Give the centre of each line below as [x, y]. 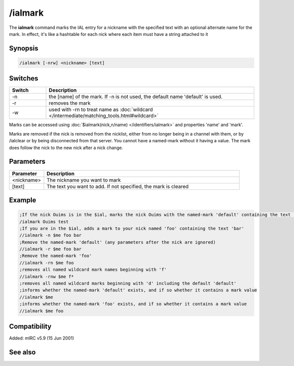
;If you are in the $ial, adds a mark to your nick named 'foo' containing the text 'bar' [132, 228]
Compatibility [30, 327]
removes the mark [70, 103]
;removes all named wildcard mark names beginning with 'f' [93, 270]
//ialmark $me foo [41, 311]
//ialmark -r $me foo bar [50, 249]
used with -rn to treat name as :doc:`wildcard [101, 109]
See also [23, 352]
